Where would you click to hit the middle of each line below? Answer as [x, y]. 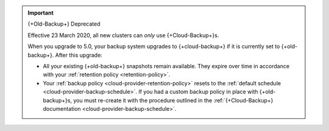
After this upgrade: [79, 55]
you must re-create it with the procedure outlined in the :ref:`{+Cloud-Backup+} [173, 100]
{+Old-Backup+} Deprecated [64, 24]
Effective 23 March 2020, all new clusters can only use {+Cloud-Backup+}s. [123, 35]
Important [41, 13]
